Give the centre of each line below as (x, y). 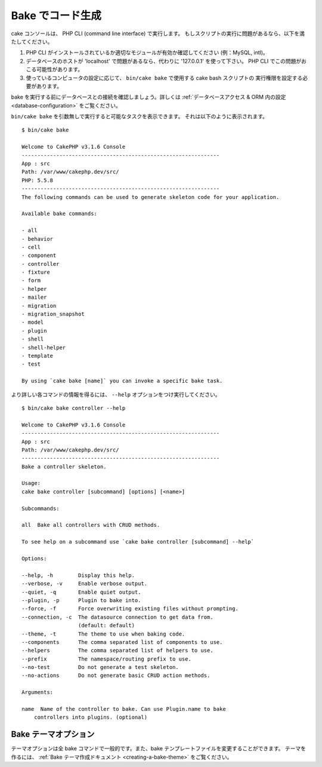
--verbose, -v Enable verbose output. (85, 584)
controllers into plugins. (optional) (91, 717)
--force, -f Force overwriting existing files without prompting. (130, 609)
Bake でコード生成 (56, 16)
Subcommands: (41, 508)
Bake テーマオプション (53, 734)
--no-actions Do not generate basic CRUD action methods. (116, 676)
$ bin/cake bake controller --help (74, 408)
